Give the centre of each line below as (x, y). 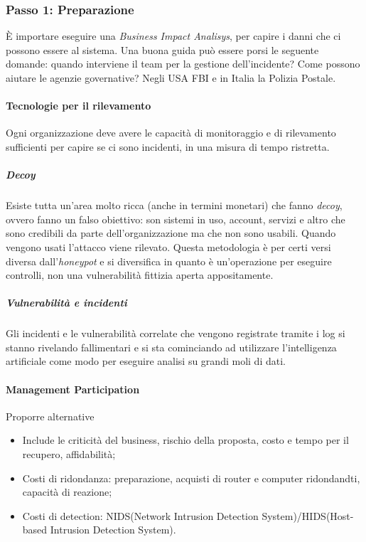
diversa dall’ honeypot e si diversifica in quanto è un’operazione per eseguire (169, 261)
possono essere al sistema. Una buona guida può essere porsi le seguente (162, 49)
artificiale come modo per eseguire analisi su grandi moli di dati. (146, 361)
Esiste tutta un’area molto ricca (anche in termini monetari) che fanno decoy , (174, 205)
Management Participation (73, 389)
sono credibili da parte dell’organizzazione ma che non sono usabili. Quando (171, 233)
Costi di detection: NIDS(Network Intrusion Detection (140, 515)
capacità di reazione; (67, 492)
